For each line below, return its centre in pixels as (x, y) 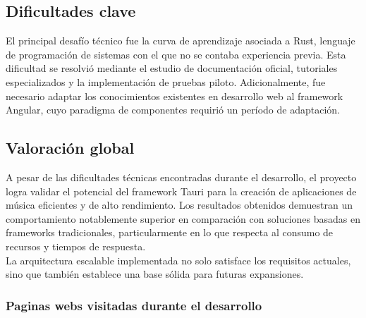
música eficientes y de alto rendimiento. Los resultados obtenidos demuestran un (179, 205)
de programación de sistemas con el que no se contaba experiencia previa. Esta (176, 54)
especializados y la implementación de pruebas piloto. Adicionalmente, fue (166, 81)
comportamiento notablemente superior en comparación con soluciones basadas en (183, 218)
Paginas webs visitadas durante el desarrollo (134, 305)
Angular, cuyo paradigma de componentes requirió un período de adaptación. (173, 110)
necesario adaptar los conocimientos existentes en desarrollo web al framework (175, 96)
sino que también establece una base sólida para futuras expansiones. (155, 274)
